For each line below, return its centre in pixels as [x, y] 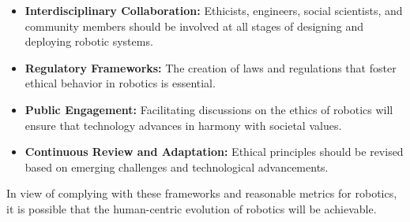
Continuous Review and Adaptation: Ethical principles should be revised [214, 152]
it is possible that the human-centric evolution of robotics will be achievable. [192, 208]
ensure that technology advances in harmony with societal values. [183, 125]
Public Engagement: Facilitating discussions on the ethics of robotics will [209, 109]
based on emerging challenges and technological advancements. [177, 166]
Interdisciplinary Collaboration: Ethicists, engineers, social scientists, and [214, 10]
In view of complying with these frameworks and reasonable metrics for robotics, [202, 193]
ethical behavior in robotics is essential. [120, 83]
